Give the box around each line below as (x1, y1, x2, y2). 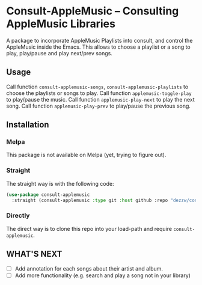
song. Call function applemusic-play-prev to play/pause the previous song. (6, 102, 191, 109)
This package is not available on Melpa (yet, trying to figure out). (6, 152, 167, 159)
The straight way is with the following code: (6, 180, 114, 187)
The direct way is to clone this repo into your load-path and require (6, 225, 173, 232)
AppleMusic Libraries (6, 17, 116, 31)
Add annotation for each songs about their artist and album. (14, 265, 164, 272)
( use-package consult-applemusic (6, 191, 90, 198)
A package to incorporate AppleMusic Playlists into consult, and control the (6, 37, 193, 44)
